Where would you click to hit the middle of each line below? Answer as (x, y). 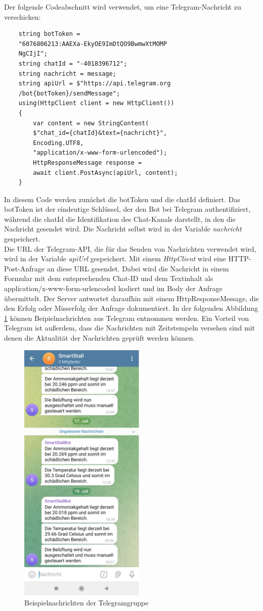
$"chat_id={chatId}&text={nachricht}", (100, 133)
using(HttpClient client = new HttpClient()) (96, 103)
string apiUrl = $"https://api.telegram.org (95, 84)
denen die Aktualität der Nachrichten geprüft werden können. (100, 338)
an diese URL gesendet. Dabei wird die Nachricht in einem (138, 268)
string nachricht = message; (67, 74)
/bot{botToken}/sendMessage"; (69, 93)
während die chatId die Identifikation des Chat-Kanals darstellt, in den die (120, 219)
